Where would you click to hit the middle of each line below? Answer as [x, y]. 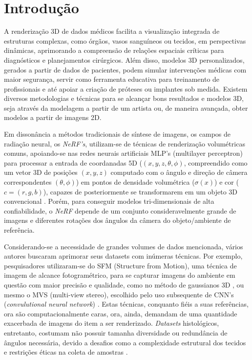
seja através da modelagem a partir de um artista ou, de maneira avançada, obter [126, 108]
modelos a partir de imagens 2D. [53, 117]
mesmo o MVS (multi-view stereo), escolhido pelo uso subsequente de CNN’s [119, 294]
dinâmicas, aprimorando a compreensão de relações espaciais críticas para [114, 50]
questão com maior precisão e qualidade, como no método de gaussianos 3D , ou [124, 284]
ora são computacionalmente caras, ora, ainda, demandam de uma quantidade [121, 313]
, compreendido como [216, 162]
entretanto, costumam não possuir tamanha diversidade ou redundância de [116, 332]
